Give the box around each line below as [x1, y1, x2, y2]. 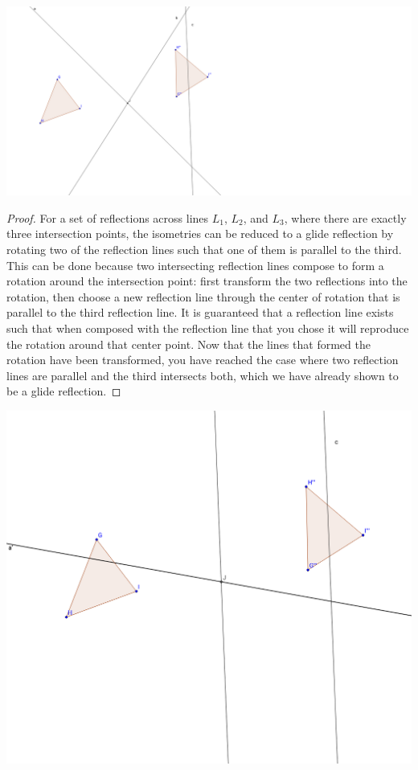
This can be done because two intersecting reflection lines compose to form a [6, 256, 384, 273]
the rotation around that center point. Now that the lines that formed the [6, 335, 371, 352]
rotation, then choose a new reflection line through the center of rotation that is [6, 288, 400, 305]
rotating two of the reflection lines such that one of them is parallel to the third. [6, 241, 402, 258]
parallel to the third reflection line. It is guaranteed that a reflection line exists [6, 304, 394, 321]
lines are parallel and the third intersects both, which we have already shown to [6, 367, 399, 383]
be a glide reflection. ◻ [6, 383, 121, 399]
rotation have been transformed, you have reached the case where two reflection [6, 351, 399, 368]
